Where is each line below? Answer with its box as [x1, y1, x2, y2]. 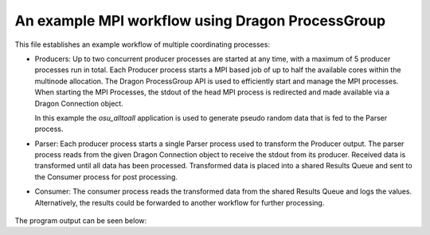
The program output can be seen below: [14, 216, 147, 225]
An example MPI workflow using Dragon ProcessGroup [14, 12, 386, 29]
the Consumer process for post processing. [34, 171, 178, 182]
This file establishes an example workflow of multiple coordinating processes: [14, 40, 271, 49]
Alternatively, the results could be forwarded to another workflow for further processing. [34, 198, 325, 207]
